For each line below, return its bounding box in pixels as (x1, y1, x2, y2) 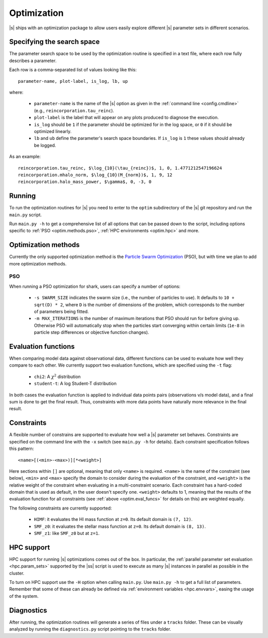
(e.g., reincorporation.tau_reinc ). (34, 107, 114, 114)
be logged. (34, 142, 57, 148)
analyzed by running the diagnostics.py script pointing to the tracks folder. (9, 626, 171, 632)
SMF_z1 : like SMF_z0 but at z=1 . (34, 530, 100, 536)
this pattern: (9, 446, 34, 451)
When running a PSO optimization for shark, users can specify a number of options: (9, 283, 181, 289)
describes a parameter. (9, 58, 57, 64)
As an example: (9, 154, 41, 160)
